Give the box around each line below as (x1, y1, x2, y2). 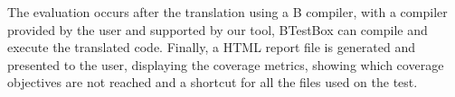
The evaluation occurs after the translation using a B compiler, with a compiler (7, 3, 448, 21)
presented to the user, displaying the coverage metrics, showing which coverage (7, 55, 444, 74)
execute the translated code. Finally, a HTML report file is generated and (7, 38, 416, 57)
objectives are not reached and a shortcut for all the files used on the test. (7, 73, 418, 92)
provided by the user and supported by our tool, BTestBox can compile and (7, 20, 428, 39)
